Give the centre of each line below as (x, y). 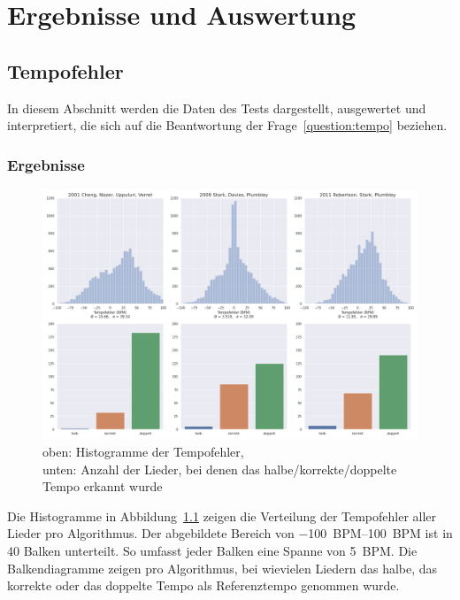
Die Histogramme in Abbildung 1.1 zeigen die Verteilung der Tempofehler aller (222, 515)
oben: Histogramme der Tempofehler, (143, 451)
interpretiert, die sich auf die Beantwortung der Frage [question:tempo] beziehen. (227, 125)
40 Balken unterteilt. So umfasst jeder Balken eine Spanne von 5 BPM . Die (212, 550)
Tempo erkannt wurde (103, 486)
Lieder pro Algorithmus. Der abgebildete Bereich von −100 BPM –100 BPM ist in (230, 533)
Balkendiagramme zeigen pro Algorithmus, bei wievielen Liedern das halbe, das (222, 568)
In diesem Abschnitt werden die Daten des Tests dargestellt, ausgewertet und (217, 108)
